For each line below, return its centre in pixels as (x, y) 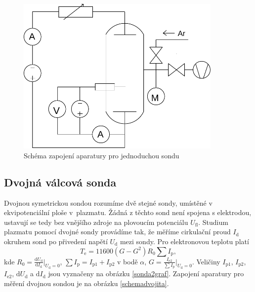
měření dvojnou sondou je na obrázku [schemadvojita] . (86, 283)
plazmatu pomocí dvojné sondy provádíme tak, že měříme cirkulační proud (117, 232)
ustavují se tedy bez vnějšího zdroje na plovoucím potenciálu (96, 222)
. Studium (213, 222)
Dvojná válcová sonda (60, 182)
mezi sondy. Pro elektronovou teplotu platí (184, 241)
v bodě (127, 261)
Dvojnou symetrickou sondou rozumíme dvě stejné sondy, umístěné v (108, 202)
